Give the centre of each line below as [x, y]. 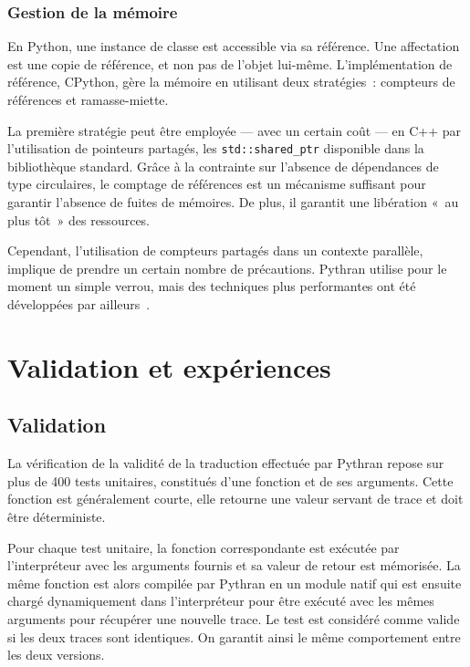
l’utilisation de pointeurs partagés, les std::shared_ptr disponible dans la [216, 148]
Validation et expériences [169, 366]
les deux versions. [56, 655]
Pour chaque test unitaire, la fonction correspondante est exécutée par [204, 547]
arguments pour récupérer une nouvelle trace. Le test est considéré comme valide [234, 618]
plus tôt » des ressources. [79, 219]
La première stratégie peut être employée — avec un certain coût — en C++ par [235, 130]
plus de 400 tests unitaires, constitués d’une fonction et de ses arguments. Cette [230, 480]
